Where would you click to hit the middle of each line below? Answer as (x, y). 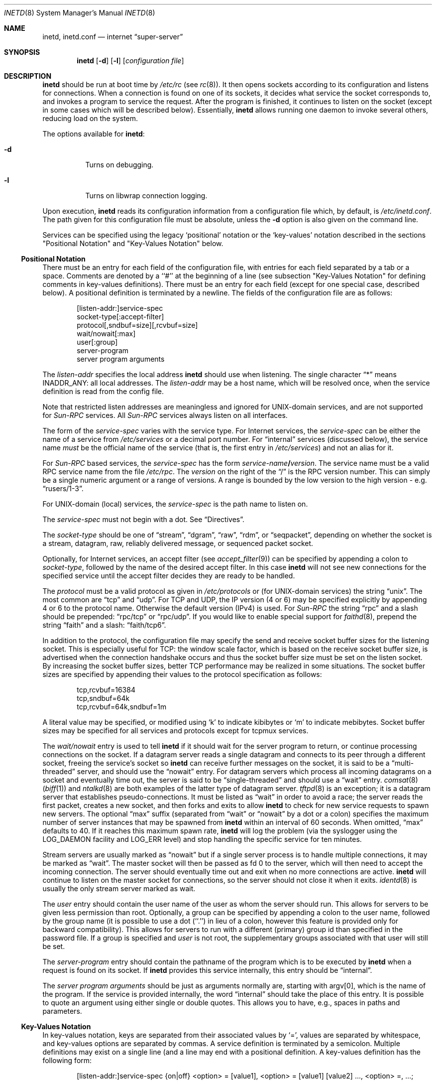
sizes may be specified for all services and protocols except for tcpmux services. (175, 731)
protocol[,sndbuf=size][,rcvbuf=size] (137, 325)
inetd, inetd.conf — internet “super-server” (113, 37)
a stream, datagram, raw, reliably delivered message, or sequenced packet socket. (178, 543)
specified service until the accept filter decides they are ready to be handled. (169, 576)
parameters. (62, 1011)
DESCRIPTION (28, 76)
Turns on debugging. (119, 165)
